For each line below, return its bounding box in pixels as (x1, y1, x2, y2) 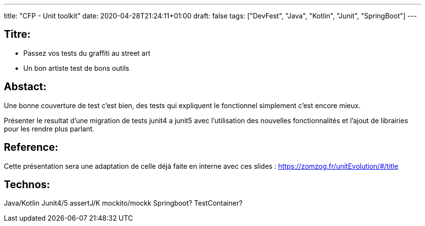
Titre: (4, 28, 31, 41)
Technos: (4, 178, 50, 191)
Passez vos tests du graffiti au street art (23, 48, 150, 57)
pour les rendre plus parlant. (4, 124, 95, 133)
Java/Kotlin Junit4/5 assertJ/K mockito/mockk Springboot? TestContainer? (4, 199, 243, 208)
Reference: (4, 141, 58, 154)
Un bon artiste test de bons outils (23, 64, 130, 72)
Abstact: (4, 81, 47, 93)
